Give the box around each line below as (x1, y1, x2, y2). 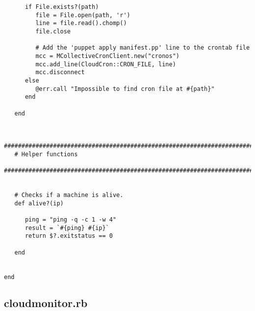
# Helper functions (14, 150, 78, 158)
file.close (35, 28, 71, 35)
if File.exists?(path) (25, 3, 99, 10)
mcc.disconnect (35, 69, 85, 76)
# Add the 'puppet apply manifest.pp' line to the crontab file (35, 44, 250, 52)
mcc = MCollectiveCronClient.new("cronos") (35, 52, 179, 59)
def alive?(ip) (14, 199, 64, 207)
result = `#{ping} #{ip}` (25, 224, 109, 231)
